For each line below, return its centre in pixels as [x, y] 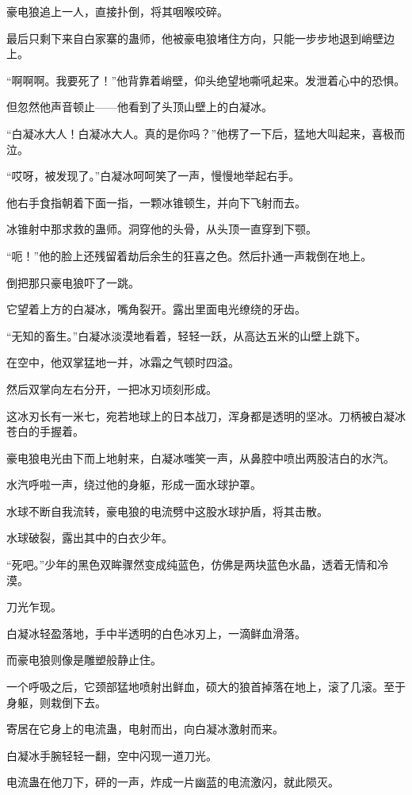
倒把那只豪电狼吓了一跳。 [73, 282]
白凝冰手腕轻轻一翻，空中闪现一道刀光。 [112, 755]
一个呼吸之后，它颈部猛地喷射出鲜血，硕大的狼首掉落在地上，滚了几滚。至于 [206, 687]
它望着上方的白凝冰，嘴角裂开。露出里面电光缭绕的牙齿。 [156, 309]
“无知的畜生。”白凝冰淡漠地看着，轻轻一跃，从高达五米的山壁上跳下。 [187, 335]
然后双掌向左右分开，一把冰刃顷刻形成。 [112, 388]
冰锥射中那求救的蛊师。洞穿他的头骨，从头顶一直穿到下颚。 [162, 229]
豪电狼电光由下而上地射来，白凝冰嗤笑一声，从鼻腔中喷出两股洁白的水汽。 [200, 457]
